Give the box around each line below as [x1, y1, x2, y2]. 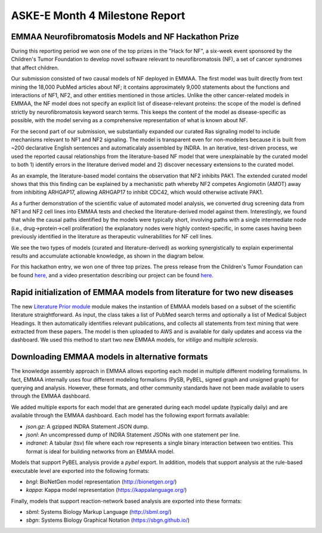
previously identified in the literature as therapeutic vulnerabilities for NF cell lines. [11, 233, 213, 240]
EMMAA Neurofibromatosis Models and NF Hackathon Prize [11, 32, 240, 42]
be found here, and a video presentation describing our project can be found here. [11, 271, 214, 278]
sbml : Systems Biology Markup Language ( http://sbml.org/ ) [26, 509, 172, 516]
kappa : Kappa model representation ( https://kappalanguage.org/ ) [26, 486, 187, 494]
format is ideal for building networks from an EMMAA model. [26, 448, 175, 455]
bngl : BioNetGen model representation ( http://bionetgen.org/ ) [26, 478, 177, 485]
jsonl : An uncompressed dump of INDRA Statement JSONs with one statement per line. [26, 431, 240, 438]
